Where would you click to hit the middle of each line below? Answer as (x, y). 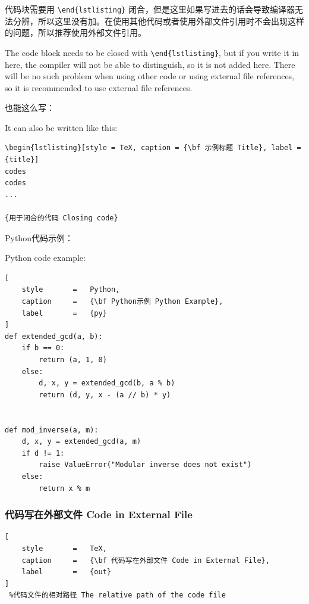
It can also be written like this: (61, 127)
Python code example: (45, 258)
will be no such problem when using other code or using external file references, (150, 76)
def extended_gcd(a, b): (54, 336)
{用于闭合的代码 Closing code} (62, 218)
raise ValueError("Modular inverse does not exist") (145, 465)
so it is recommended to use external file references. (99, 87)
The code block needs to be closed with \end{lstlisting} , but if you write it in (152, 52)
